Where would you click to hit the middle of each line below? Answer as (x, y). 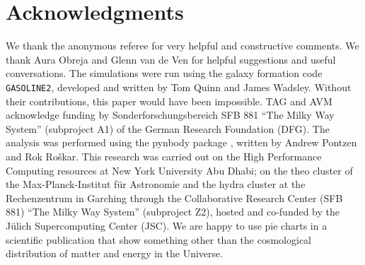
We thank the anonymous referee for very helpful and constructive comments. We (182, 46)
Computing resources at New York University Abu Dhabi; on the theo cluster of (179, 170)
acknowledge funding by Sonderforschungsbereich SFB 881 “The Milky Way (170, 115)
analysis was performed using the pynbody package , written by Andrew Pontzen (181, 142)
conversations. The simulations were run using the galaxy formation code (164, 73)
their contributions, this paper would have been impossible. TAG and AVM (169, 101)
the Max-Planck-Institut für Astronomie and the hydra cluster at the (156, 184)
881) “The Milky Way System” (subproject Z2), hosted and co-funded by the (173, 212)
